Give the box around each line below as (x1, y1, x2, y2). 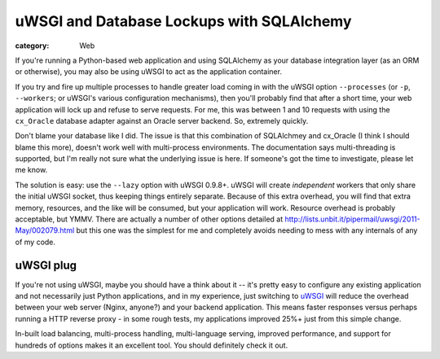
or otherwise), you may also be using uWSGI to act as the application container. (15, 67, 283, 77)
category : (15, 41, 50, 50)
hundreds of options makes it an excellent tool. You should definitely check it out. (15, 340, 288, 350)
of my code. (15, 237, 56, 247)
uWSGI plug (15, 258, 77, 272)
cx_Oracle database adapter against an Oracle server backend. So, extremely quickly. (15, 116, 309, 125)
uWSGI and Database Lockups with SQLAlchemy (15, 12, 352, 30)
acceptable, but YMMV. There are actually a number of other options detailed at (15, 214, 284, 224)
